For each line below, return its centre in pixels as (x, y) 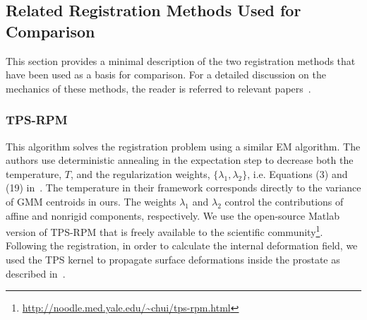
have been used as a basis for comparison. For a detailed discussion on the (166, 75)
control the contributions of (284, 201)
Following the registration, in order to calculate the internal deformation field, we (182, 245)
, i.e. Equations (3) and (297, 173)
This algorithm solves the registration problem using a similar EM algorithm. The (183, 146)
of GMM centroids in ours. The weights (91, 201)
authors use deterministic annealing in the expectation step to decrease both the (180, 160)
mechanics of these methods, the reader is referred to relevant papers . (158, 88)
